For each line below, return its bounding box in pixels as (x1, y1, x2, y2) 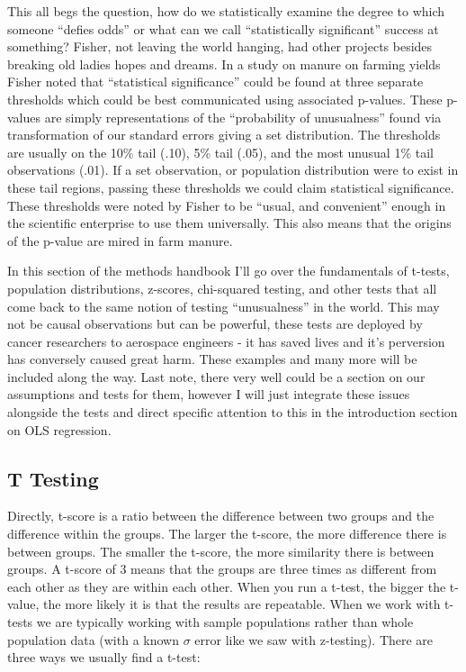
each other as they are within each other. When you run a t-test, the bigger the (7, 577, 446, 595)
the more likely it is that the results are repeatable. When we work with (43, 595, 441, 613)
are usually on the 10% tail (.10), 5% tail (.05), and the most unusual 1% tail (7, 142, 434, 161)
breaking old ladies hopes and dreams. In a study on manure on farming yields (7, 54, 441, 73)
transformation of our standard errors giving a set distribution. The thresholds (7, 125, 441, 144)
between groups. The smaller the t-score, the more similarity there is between (7, 541, 435, 560)
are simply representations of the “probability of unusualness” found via (44, 107, 442, 126)
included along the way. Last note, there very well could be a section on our (7, 367, 426, 386)
